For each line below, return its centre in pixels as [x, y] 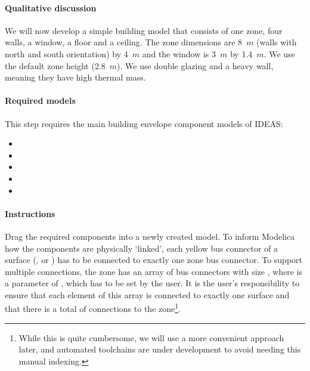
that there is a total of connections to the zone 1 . [93, 308]
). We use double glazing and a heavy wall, [195, 65]
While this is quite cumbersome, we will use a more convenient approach [151, 337]
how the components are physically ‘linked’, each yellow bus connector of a [142, 248]
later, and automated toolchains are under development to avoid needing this [160, 349]
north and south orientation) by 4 [66, 53]
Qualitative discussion [51, 7]
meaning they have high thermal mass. [75, 77]
